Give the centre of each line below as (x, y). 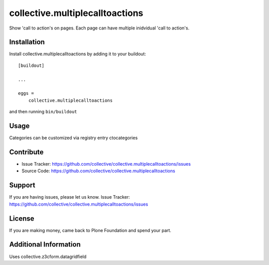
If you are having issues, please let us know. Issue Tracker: (69, 197)
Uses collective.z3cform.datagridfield (48, 257)
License (22, 218)
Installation (27, 42)
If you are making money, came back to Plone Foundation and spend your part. (90, 230)
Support (22, 185)
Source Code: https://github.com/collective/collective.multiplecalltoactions (98, 171)
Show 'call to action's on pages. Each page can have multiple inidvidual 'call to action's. (99, 28)
